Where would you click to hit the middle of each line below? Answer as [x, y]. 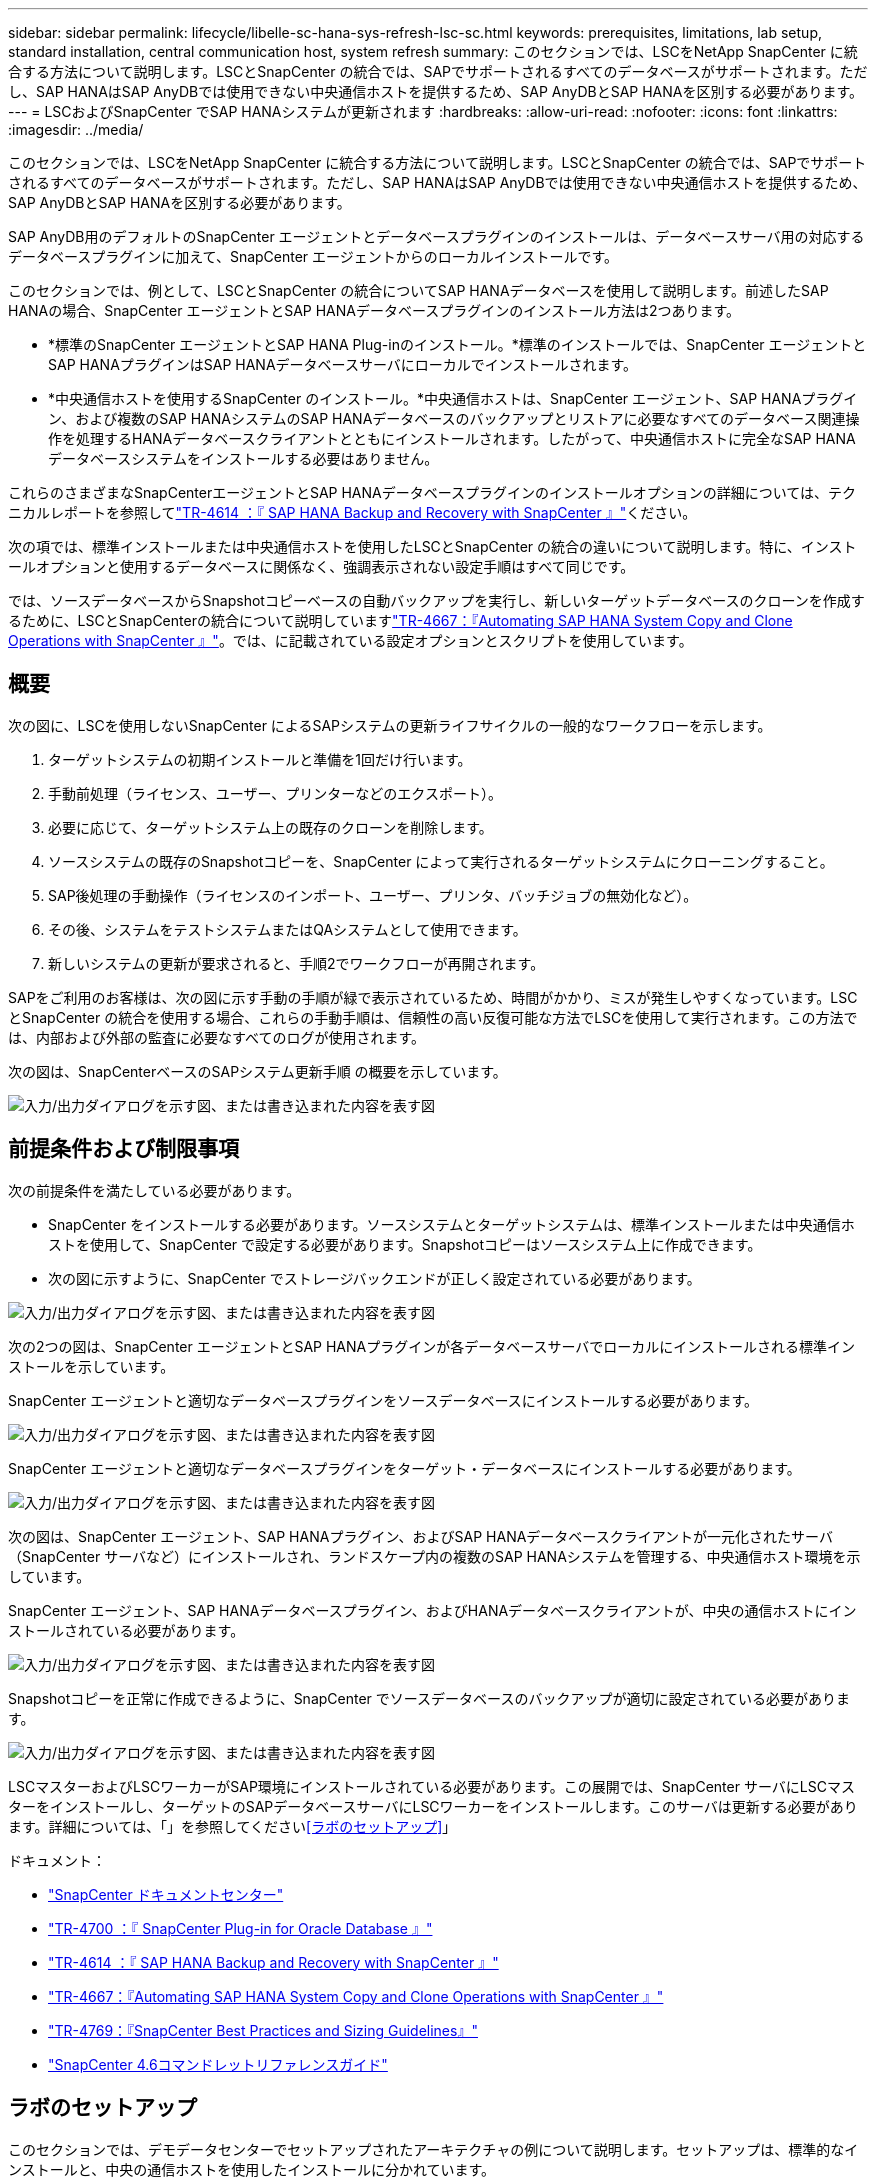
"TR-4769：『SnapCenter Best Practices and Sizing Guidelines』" [263, 2030]
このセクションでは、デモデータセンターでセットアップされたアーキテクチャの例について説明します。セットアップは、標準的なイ [433, 2149]
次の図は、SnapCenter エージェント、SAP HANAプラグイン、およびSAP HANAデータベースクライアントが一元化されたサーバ [420, 1536]
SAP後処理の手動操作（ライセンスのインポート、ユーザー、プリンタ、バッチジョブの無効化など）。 [373, 895]
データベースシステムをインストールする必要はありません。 [243, 458]
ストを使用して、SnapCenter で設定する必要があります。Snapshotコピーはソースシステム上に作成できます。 [405, 1244]
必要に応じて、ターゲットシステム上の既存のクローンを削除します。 [270, 827]
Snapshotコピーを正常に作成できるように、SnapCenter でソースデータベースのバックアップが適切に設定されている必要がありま [429, 1698]
